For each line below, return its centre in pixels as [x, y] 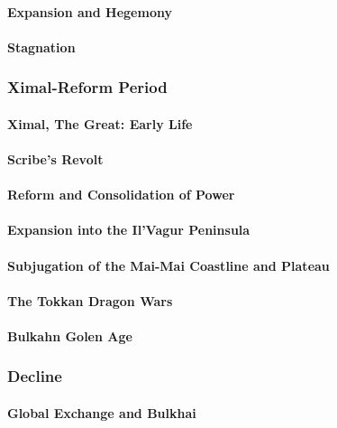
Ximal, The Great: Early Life [100, 123]
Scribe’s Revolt [55, 159]
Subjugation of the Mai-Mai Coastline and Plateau [168, 265]
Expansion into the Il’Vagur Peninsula [129, 230]
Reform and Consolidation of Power [121, 195]
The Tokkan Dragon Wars [90, 300]
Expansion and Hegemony [90, 11]
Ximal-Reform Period [87, 87]
